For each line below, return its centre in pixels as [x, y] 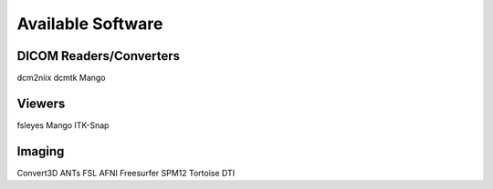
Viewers [41, 103]
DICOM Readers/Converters [99, 56]
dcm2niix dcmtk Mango [61, 78]
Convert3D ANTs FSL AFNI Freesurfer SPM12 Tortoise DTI [126, 173]
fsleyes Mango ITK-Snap [63, 125]
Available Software [90, 24]
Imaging [41, 151]
